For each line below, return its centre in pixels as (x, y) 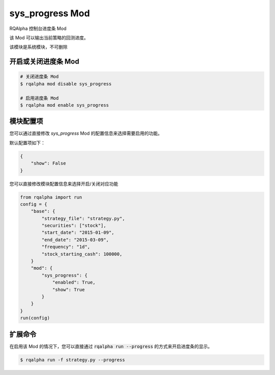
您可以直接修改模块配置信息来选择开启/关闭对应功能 (64, 183)
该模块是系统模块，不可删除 (38, 47)
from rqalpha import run (51, 197)
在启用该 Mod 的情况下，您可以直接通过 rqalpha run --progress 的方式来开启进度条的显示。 (111, 346)
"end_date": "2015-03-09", (75, 240)
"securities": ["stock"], (74, 226)
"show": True (68, 289)
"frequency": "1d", (66, 247)
